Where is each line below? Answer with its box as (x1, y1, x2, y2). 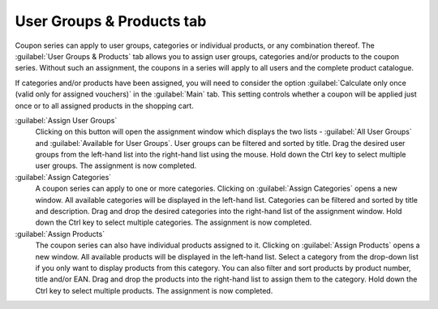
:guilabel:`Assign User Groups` (15, 115, 118, 125)
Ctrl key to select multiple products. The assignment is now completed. (35, 285, 273, 295)
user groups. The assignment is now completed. (35, 161, 197, 170)
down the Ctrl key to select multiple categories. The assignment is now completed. (35, 217, 312, 227)
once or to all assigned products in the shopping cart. (15, 101, 194, 110)
